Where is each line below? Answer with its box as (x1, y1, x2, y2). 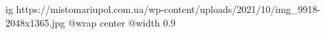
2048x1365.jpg (6, 15, 65, 29)
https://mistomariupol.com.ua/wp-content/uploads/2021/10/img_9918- (16, 2, 321, 16)
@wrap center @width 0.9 (68, 15, 176, 29)
